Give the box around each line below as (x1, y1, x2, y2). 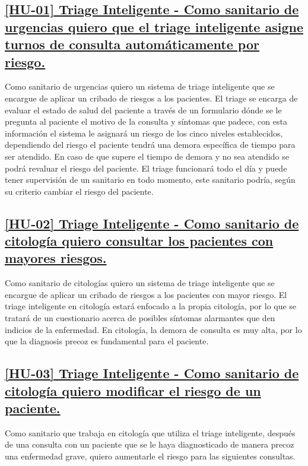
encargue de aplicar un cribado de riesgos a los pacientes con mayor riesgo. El (5, 288, 287, 300)
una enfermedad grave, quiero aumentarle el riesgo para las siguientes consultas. (5, 450, 296, 462)
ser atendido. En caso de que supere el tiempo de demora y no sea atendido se (5, 150, 289, 162)
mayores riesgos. (5, 249, 107, 267)
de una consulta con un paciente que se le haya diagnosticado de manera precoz (5, 438, 294, 451)
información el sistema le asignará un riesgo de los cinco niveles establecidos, (5, 126, 283, 139)
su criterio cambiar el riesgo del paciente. (5, 185, 154, 197)
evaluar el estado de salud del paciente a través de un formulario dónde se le (5, 103, 282, 116)
